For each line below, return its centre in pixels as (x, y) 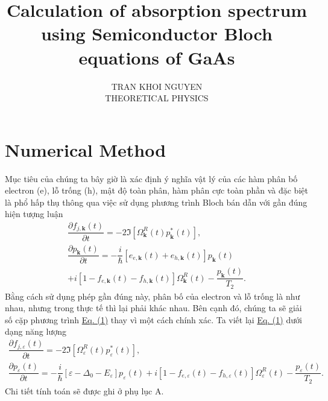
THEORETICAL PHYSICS (157, 98)
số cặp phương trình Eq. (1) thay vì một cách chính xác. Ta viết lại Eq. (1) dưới (153, 319)
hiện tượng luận (34, 214)
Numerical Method (86, 149)
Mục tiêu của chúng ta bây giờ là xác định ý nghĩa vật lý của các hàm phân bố (151, 178)
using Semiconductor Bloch (157, 33)
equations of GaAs (157, 57)
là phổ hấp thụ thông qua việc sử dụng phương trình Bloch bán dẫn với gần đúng (156, 202)
